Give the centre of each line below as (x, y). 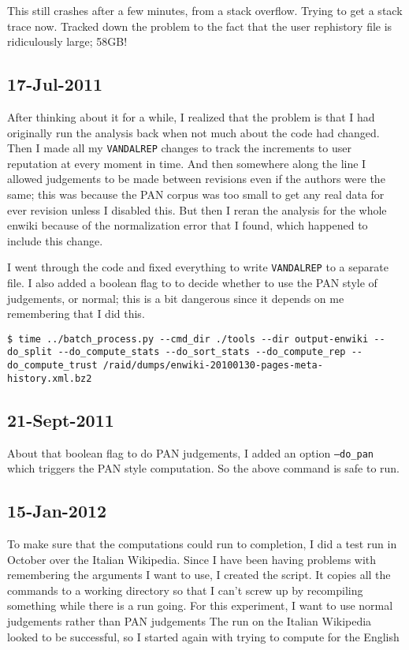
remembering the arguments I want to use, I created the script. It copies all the (199, 575)
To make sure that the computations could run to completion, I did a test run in (202, 544)
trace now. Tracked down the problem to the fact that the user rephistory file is (200, 26)
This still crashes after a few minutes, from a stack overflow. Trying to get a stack (205, 10)
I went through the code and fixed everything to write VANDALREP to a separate (198, 267)
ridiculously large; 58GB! (67, 41)
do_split (30, 352)
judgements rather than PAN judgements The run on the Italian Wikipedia (190, 621)
